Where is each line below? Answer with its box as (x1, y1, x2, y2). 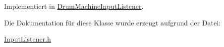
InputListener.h (4, 34, 51, 44)
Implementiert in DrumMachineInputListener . (4, 1, 144, 11)
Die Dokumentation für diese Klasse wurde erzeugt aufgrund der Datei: (4, 17, 221, 27)
